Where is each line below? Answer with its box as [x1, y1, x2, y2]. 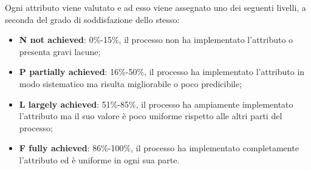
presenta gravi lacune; [19, 45, 101, 57]
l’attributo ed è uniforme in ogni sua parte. [19, 153, 180, 166]
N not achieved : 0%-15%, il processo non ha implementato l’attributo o [19, 33, 293, 46]
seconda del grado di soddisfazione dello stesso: [5, 13, 180, 25]
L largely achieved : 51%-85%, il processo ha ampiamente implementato [19, 97, 293, 110]
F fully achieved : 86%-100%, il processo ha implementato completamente [19, 142, 299, 154]
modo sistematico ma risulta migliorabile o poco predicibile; [19, 77, 242, 90]
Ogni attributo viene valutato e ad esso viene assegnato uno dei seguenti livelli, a [5, 1, 306, 13]
